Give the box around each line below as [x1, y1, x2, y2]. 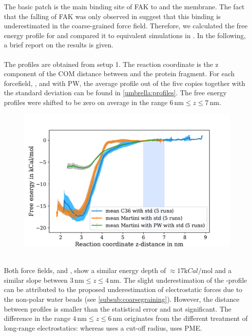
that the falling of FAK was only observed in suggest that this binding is [4, 11, 221, 21]
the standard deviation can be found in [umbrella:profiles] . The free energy [4, 87, 227, 98]
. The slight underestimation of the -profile [119, 274, 247, 285]
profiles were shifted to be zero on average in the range [4, 97, 168, 107]
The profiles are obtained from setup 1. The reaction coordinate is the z [4, 59, 218, 69]
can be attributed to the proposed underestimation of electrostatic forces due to [4, 284, 242, 294]
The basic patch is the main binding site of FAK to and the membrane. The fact [4, 1, 245, 11]
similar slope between [4, 274, 68, 285]
